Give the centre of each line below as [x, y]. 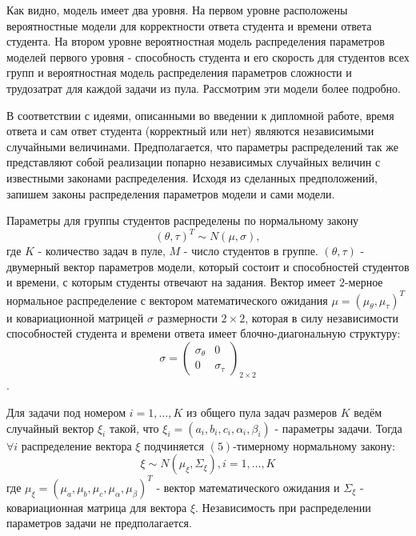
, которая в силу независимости [322, 317]
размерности [187, 317]
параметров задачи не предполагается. [99, 523]
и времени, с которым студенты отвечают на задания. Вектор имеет [171, 282]
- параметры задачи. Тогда [338, 428]
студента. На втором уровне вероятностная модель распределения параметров [196, 41]
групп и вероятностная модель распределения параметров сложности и [179, 72]
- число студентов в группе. [251, 251]
